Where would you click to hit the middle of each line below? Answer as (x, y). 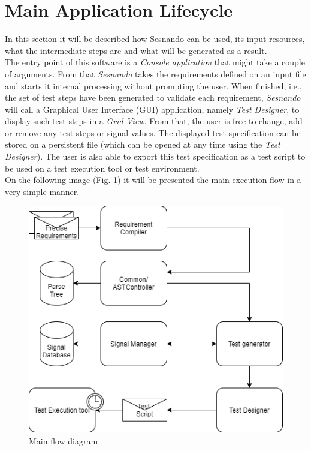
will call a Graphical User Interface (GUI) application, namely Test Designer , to (152, 109)
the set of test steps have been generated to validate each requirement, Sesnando (153, 97)
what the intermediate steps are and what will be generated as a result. (136, 50)
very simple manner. (42, 191)
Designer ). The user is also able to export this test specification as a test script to (155, 156)
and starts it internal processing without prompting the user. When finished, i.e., (153, 85)
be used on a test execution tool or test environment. (102, 168)
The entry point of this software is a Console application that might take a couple (155, 62)
